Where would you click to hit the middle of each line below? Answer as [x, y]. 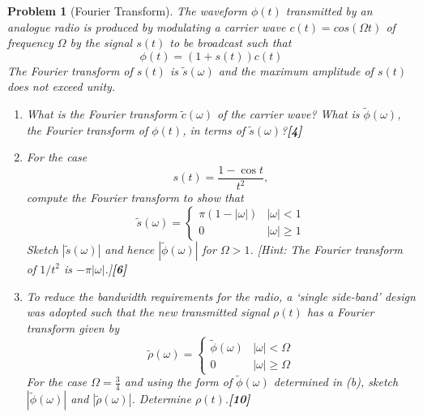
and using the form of [178, 382]
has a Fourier [340, 312]
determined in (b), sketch [336, 382]
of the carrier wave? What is [288, 114]
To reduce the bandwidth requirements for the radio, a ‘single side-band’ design [221, 296]
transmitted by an [329, 11]
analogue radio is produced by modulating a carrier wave [147, 26]
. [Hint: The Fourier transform [326, 249]
